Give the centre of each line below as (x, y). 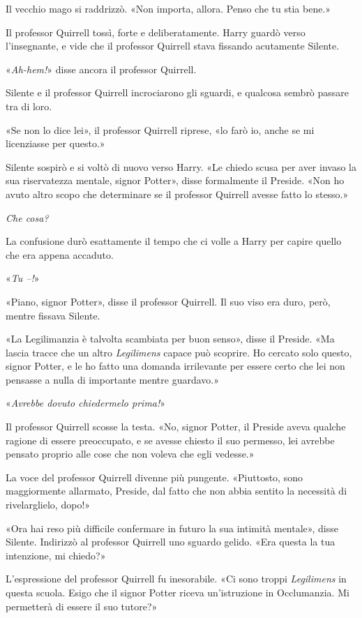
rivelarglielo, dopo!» (48, 505)
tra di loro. (29, 106)
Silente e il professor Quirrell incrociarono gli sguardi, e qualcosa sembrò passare (178, 92)
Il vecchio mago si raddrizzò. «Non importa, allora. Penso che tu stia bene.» (168, 8)
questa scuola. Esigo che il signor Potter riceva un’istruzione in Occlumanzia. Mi (178, 592)
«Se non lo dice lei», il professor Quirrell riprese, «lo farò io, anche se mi (160, 129)
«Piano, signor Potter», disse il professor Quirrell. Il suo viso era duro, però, (168, 301)
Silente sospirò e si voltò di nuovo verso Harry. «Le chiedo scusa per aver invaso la (181, 166)
